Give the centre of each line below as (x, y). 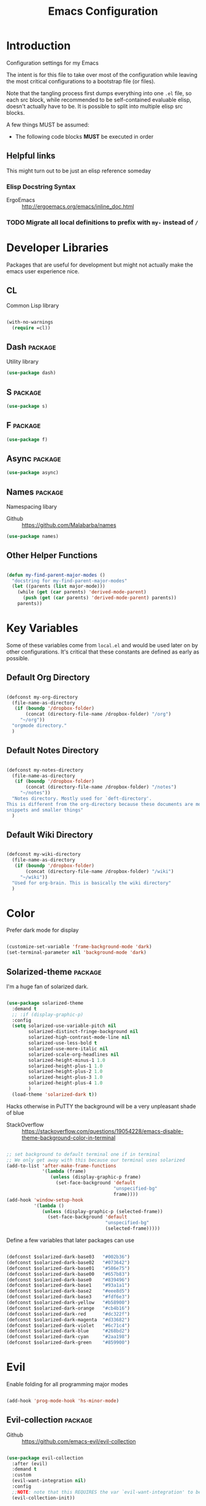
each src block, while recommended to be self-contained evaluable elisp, (99, 99)
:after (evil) (30, 1464)
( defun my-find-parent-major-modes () (56, 575)
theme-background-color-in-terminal (69, 1137)
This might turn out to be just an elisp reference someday (79, 171)
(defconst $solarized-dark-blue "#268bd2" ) (68, 1331)
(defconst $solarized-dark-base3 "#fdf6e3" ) (68, 1297)
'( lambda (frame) (64, 1171)
